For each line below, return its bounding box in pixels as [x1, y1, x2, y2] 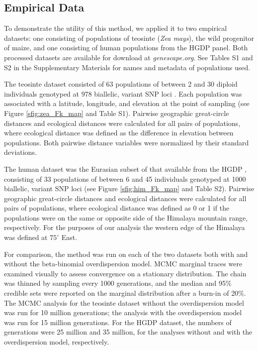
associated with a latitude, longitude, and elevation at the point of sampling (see [4, 98, 250, 109]
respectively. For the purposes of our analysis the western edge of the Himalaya [4, 222, 245, 233]
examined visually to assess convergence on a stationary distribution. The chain [4, 268, 247, 278]
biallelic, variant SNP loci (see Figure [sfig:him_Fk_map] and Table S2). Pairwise [4, 183, 255, 194]
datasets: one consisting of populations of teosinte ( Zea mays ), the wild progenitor [4, 32, 255, 43]
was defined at [4, 232, 48, 242]
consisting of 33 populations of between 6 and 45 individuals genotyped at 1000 [4, 173, 246, 184]
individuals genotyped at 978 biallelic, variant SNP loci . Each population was [4, 88, 242, 99]
